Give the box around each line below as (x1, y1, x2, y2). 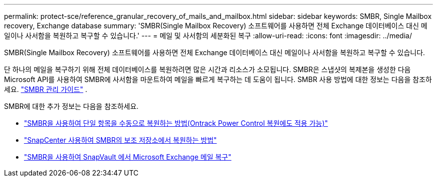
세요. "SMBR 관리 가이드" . (4, 85, 87, 93)
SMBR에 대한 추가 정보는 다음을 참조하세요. (4, 102, 139, 110)
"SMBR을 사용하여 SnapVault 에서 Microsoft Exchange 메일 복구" (24, 153, 231, 161)
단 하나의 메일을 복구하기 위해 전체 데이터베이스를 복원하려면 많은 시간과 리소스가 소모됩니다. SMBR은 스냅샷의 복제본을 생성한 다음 (4, 65, 411, 74)
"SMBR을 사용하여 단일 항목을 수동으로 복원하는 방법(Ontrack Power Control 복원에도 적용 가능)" (24, 119, 328, 127)
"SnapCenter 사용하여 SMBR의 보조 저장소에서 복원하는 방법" (24, 136, 217, 144)
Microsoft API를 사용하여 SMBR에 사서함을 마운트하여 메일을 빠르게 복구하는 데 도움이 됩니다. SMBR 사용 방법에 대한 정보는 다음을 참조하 (4, 75, 432, 84)
